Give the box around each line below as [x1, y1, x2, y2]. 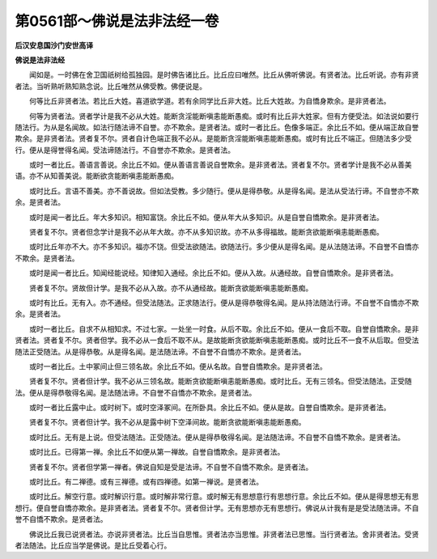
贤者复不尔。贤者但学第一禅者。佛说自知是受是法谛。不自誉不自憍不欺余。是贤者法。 [28, 462, 313, 472]
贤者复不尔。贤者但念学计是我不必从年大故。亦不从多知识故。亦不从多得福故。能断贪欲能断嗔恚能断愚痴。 [28, 227, 384, 237]
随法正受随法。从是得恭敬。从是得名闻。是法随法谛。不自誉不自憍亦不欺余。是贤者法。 [15, 346, 306, 356]
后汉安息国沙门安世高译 [15, 40, 93, 50]
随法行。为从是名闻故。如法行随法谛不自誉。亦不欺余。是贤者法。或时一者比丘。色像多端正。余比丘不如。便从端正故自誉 [15, 122, 419, 132]
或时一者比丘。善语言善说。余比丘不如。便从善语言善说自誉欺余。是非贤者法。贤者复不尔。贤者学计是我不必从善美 [28, 160, 412, 170]
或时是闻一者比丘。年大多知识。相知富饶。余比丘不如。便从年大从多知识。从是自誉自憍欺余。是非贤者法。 [28, 212, 384, 222]
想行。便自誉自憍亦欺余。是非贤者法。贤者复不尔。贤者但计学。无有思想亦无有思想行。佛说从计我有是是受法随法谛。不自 [15, 502, 419, 513]
